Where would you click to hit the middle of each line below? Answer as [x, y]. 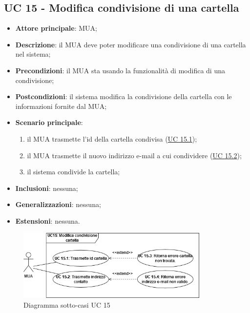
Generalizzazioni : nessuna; [58, 204]
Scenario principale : [49, 122]
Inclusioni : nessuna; [47, 188]
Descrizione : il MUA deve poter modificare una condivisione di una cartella [131, 44]
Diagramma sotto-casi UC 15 [67, 305]
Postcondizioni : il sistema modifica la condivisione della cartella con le [124, 96]
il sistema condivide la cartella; [73, 172]
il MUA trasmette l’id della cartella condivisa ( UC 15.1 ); [112, 138]
